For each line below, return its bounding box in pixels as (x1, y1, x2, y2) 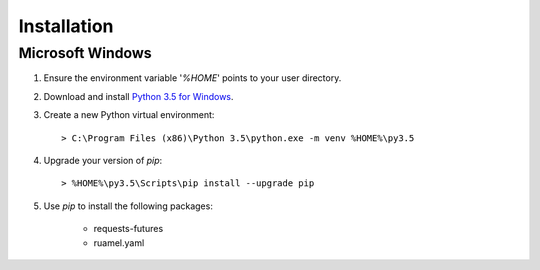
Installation (18, 15, 114, 37)
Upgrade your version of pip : (43, 154, 163, 166)
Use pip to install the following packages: (43, 200, 214, 212)
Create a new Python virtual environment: (43, 109, 215, 121)
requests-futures (93, 223, 164, 235)
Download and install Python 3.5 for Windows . (43, 90, 234, 102)
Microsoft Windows (18, 44, 152, 62)
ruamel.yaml (93, 236, 145, 249)
